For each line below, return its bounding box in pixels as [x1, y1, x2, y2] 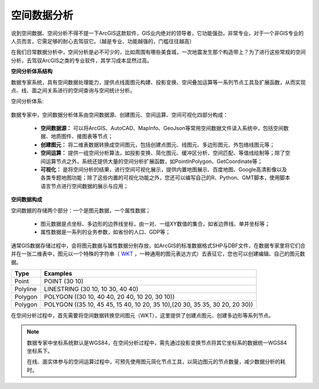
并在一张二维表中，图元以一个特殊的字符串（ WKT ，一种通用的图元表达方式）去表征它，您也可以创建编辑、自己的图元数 [11, 250, 305, 257]
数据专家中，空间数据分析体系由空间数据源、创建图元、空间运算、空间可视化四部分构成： [11, 111, 229, 118]
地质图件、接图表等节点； [50, 133, 113, 140]
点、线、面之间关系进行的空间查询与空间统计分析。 [11, 86, 135, 94]
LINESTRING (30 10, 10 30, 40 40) [44, 284, 139, 293]
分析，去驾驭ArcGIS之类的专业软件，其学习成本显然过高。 [11, 57, 152, 64]
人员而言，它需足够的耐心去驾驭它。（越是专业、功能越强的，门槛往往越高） [11, 37, 195, 44]
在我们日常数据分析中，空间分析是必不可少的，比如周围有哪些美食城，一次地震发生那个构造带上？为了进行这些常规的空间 [11, 48, 306, 56]
